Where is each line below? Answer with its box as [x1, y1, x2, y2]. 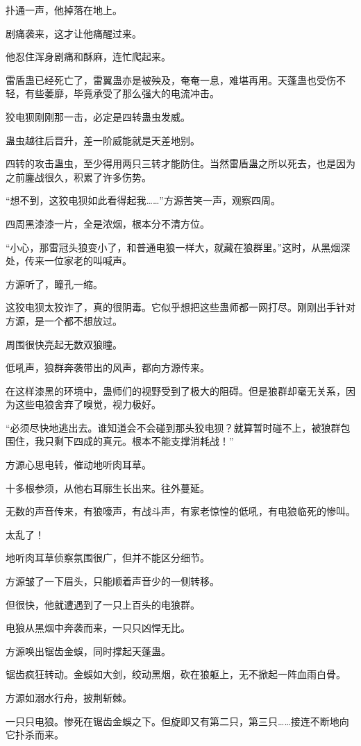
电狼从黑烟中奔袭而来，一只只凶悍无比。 [6, 620, 190, 635]
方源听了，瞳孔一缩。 [6, 276, 103, 291]
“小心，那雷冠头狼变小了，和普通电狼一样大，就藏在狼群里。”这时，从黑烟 [6, 239, 341, 254]
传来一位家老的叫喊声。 [24, 253, 132, 268]
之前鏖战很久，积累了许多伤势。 [6, 169, 151, 184]
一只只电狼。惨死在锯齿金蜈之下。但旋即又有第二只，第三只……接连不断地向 [6, 713, 349, 728]
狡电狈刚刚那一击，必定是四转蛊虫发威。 [6, 109, 190, 124]
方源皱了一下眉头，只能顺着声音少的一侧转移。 [6, 574, 219, 588]
